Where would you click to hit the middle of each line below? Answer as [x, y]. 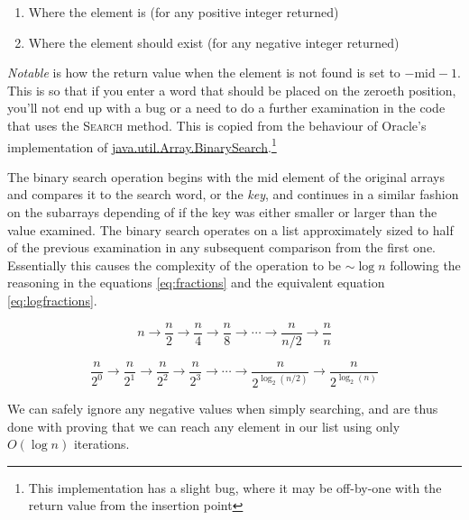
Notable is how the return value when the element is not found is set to [204, 73]
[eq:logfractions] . [52, 300]
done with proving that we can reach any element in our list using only [204, 426]
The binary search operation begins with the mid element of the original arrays [226, 176]
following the [425, 265]
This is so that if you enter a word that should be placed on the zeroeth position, [232, 90]
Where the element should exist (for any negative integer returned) [214, 42]
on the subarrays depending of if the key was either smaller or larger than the [222, 212]
